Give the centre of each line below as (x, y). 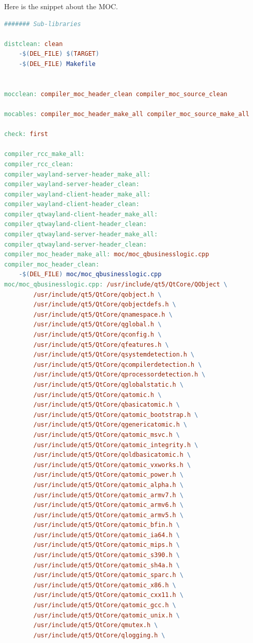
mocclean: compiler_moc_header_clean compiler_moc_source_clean (116, 94)
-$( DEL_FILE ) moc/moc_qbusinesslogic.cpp (90, 274)
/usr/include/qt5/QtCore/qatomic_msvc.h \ (107, 435)
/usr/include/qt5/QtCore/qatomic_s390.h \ (107, 555)
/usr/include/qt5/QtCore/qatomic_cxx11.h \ (108, 595)
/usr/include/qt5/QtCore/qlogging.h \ (99, 635)
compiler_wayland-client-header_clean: (72, 204)
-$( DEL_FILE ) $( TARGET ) (59, 54)
